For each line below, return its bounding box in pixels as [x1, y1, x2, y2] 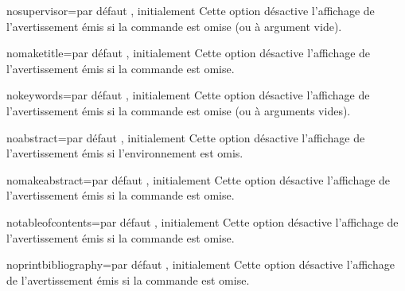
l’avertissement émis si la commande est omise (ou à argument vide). [6, 17, 342, 34]
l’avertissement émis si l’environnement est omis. [6, 145, 243, 161]
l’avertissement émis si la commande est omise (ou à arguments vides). [6, 102, 351, 118]
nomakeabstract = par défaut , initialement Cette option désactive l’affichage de [6, 171, 391, 188]
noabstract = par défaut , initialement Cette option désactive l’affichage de [6, 129, 365, 145]
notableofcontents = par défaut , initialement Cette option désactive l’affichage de [6, 213, 399, 230]
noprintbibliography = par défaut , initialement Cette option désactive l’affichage [6, 256, 395, 273]
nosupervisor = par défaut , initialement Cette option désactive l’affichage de [6, 2, 375, 18]
